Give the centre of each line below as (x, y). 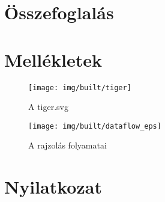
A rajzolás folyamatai (67, 145)
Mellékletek (53, 59)
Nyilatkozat (53, 187)
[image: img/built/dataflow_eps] (95, 126)
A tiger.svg (49, 107)
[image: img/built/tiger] (80, 87)
